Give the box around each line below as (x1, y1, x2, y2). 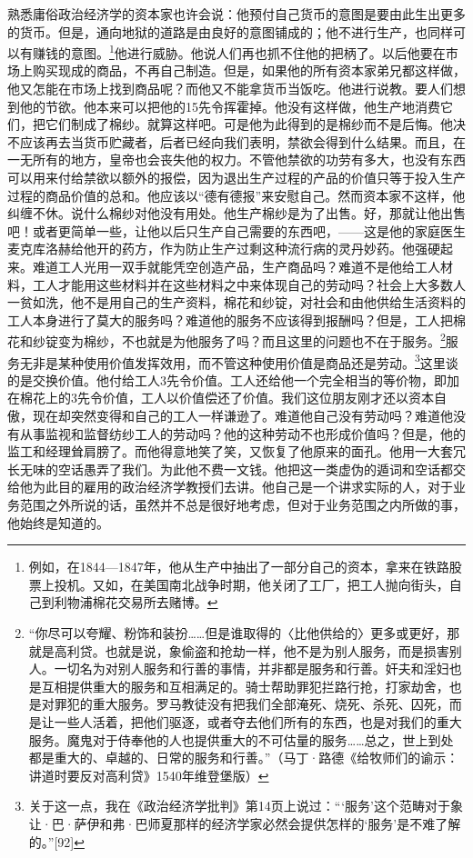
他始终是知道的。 (7, 513, 109, 532)
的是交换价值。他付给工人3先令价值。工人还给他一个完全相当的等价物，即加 (7, 370, 459, 389)
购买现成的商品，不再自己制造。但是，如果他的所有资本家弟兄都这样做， (32, 61, 466, 80)
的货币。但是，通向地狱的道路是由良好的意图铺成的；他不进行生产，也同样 (7, 22, 453, 41)
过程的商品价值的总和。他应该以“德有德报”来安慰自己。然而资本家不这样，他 (7, 185, 466, 205)
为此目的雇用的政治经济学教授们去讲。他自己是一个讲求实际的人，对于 (32, 477, 453, 496)
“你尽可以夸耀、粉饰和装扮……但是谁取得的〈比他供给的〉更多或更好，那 (28, 623, 460, 642)
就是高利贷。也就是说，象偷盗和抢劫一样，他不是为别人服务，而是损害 (28, 641, 449, 660)
